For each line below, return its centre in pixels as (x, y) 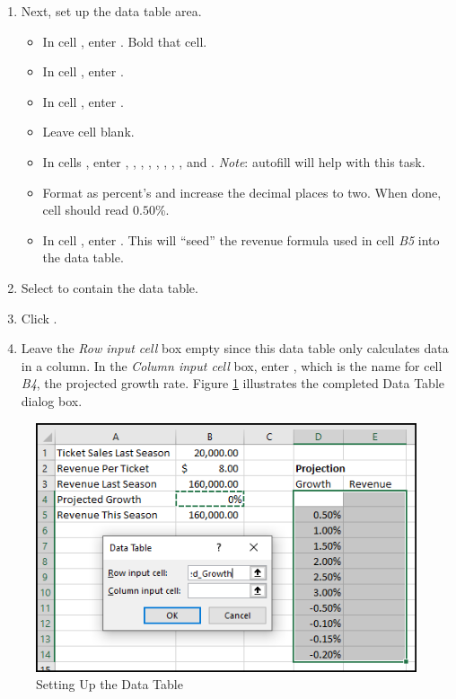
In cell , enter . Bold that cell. (125, 41)
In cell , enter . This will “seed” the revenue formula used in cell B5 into (241, 239)
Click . (39, 318)
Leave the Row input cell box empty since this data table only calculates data (235, 348)
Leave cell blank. (88, 132)
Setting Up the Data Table (110, 684)
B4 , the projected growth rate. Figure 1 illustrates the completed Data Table (232, 383)
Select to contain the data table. (110, 287)
